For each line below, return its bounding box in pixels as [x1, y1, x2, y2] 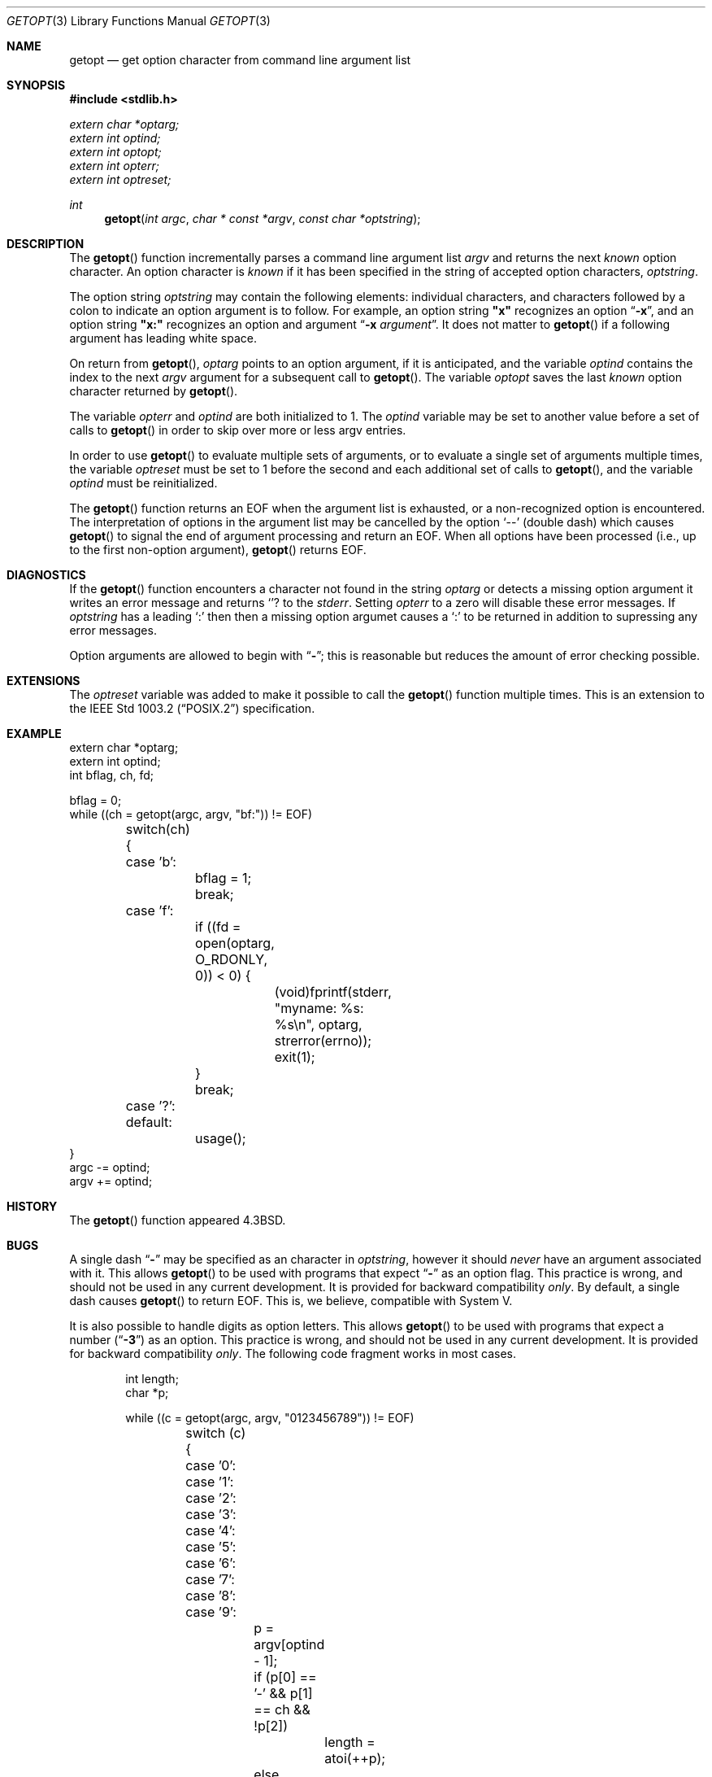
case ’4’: [185, 1522, 236, 1539]
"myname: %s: [274, 1000, 364, 1016]
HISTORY [7, 1199, 58, 1213]
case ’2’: [185, 1490, 237, 1506]
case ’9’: [185, 1604, 237, 1620]
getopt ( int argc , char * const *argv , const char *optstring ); [104, 212, 421, 225]
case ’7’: [185, 1571, 235, 1587]
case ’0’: [185, 1457, 237, 1474]
